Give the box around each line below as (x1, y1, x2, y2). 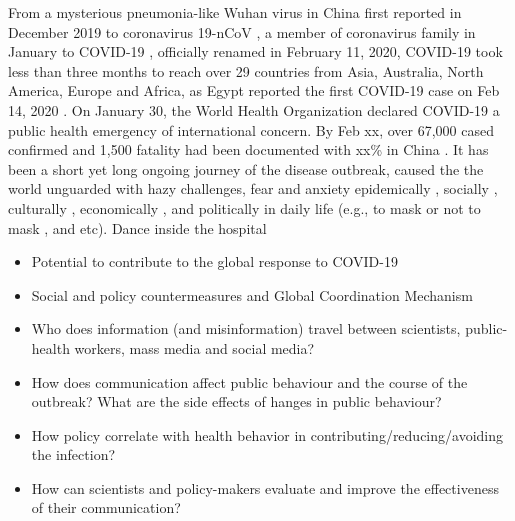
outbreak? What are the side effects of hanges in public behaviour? (31, 391, 442, 412)
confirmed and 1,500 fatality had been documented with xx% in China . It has (8, 139, 489, 160)
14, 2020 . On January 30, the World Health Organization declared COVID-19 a (8, 99, 500, 120)
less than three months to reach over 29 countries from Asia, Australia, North (8, 60, 484, 81)
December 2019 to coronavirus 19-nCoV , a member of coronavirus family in (8, 21, 476, 42)
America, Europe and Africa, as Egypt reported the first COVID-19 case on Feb (8, 80, 500, 101)
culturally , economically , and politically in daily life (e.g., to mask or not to (8, 197, 481, 218)
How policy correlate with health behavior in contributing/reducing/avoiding (31, 424, 504, 445)
